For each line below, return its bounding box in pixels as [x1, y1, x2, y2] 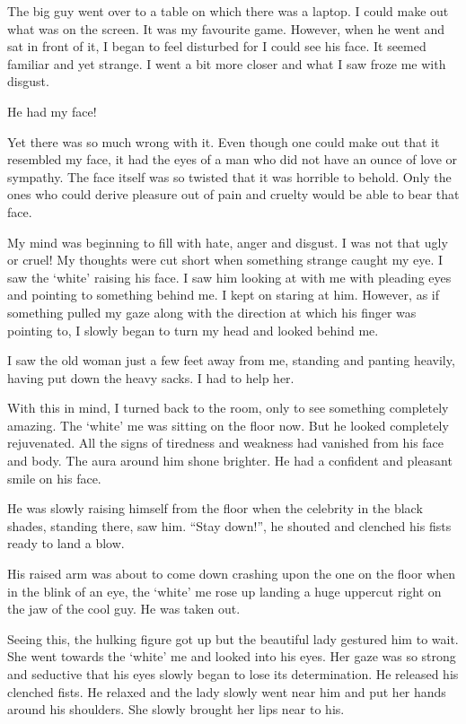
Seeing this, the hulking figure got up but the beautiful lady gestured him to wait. [7, 629, 459, 648]
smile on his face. [7, 468, 101, 487]
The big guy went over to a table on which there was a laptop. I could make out [7, 2, 449, 20]
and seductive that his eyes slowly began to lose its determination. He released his [7, 665, 459, 683]
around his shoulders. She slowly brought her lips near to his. [7, 700, 345, 719]
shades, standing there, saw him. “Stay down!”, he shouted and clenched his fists [7, 516, 452, 535]
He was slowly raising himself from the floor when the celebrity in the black [7, 499, 423, 518]
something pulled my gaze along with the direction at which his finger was [7, 302, 417, 321]
